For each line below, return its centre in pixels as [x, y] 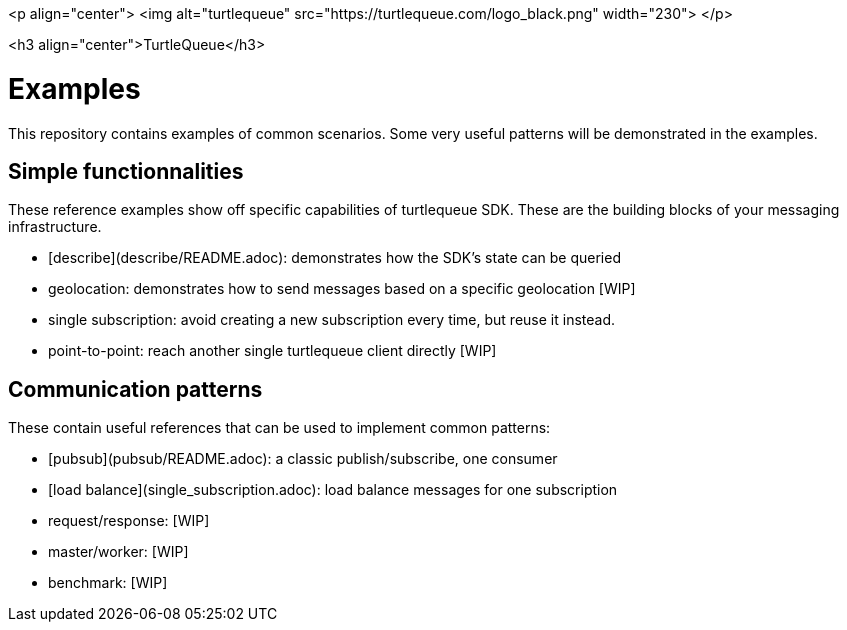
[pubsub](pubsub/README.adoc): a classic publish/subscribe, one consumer [303, 459]
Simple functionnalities [126, 171]
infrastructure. [55, 227]
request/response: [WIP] [129, 521]
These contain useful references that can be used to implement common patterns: [279, 428]
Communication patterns [135, 389]
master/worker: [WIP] [118, 552]
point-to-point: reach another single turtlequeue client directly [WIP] [272, 351]
